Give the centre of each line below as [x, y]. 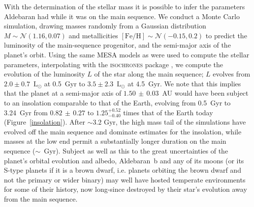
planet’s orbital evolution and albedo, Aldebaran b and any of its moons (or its [124, 160]
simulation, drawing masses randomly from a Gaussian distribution [105, 26]
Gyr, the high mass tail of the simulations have [175, 122]
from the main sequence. [41, 198]
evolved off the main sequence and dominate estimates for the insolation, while [123, 131]
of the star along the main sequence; [149, 74]
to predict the [226, 35]
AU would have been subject [205, 93]
